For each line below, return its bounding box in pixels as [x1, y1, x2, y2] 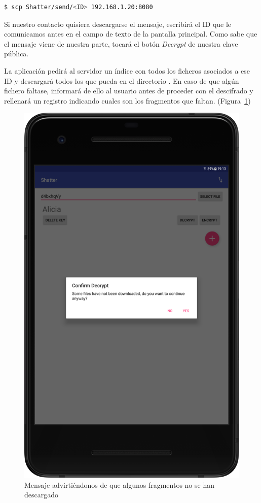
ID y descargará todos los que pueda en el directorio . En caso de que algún [4, 75, 239, 86]
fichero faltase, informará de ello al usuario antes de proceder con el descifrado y [4, 85, 253, 96]
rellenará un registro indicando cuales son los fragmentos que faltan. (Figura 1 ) [4, 95, 251, 106]
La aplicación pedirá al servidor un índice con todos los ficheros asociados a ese [4, 65, 250, 76]
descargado [24, 489, 59, 500]
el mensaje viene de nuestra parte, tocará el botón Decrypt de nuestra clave [4, 38, 238, 49]
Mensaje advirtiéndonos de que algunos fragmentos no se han [24, 479, 214, 490]
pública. [4, 48, 29, 59]
